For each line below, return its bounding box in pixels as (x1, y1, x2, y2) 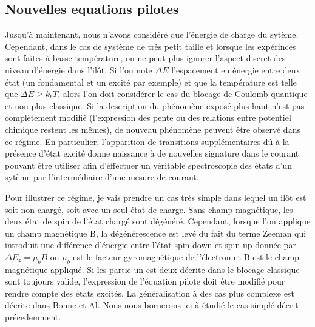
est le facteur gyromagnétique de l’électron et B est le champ (73, 250, 299, 263)
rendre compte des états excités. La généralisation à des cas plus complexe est (5, 286, 294, 299)
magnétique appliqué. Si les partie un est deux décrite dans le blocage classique (5, 263, 300, 275)
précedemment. (5, 311, 61, 323)
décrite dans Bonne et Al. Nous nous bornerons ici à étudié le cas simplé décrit (5, 298, 299, 311)
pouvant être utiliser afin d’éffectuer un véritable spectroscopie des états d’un (5, 158, 293, 171)
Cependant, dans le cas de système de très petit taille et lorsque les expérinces (5, 39, 296, 52)
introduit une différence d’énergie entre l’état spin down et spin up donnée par (5, 238, 296, 251)
